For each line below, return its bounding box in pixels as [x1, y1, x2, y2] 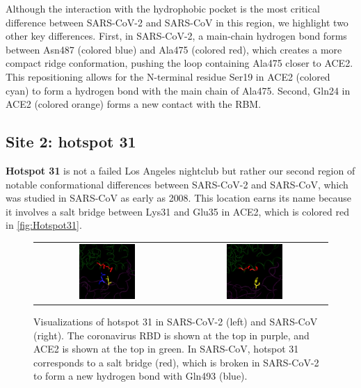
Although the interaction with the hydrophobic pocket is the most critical [6, 1, 320, 15]
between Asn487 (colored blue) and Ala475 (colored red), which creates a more [6, 42, 342, 56]
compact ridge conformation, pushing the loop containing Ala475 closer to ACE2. [6, 56, 353, 70]
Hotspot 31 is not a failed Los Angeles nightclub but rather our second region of [6, 163, 355, 177]
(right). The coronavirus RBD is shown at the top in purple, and [33, 328, 310, 342]
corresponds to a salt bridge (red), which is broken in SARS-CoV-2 [33, 355, 319, 369]
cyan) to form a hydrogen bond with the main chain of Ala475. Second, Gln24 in [6, 83, 351, 97]
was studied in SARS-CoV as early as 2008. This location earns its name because [6, 191, 352, 205]
